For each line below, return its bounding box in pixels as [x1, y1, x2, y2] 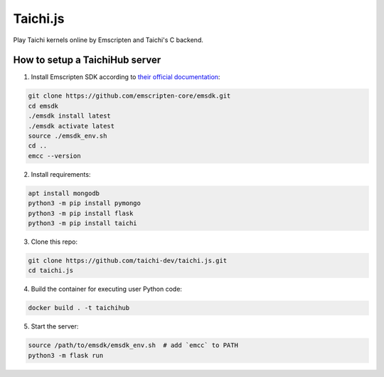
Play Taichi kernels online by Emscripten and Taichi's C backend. [13, 36, 204, 44]
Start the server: [31, 322, 79, 331]
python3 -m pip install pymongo [28, 200, 142, 207]
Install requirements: [31, 170, 91, 178]
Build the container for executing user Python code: [31, 285, 183, 294]
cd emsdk [28, 102, 59, 110]
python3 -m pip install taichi [28, 219, 138, 227]
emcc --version [28, 152, 81, 160]
